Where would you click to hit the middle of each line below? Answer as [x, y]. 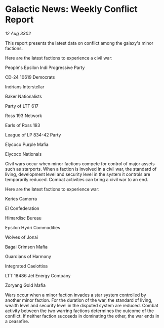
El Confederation [22, 208]
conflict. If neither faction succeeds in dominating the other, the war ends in [82, 316]
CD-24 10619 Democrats [30, 77]
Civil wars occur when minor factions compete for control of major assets [80, 164]
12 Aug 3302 [18, 33]
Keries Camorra [21, 198]
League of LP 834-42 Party [33, 134]
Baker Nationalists [23, 96]
